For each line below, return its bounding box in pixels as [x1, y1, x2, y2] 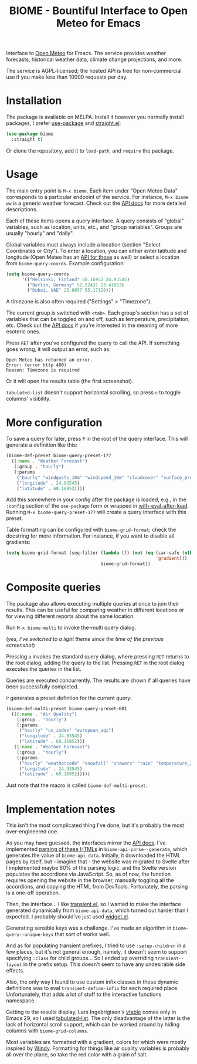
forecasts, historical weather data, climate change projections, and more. [6, 56, 183, 63]
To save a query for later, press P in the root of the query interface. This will [6, 435, 188, 443]
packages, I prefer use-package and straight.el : [6, 120, 121, 127]
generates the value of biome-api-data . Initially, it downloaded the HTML [6, 852, 181, 859]
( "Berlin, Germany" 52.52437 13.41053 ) [27, 282, 125, 288]
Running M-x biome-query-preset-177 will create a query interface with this [6, 509, 186, 516]
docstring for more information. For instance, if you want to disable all [6, 532, 175, 539]
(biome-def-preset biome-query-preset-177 [6, 453, 111, 459]
